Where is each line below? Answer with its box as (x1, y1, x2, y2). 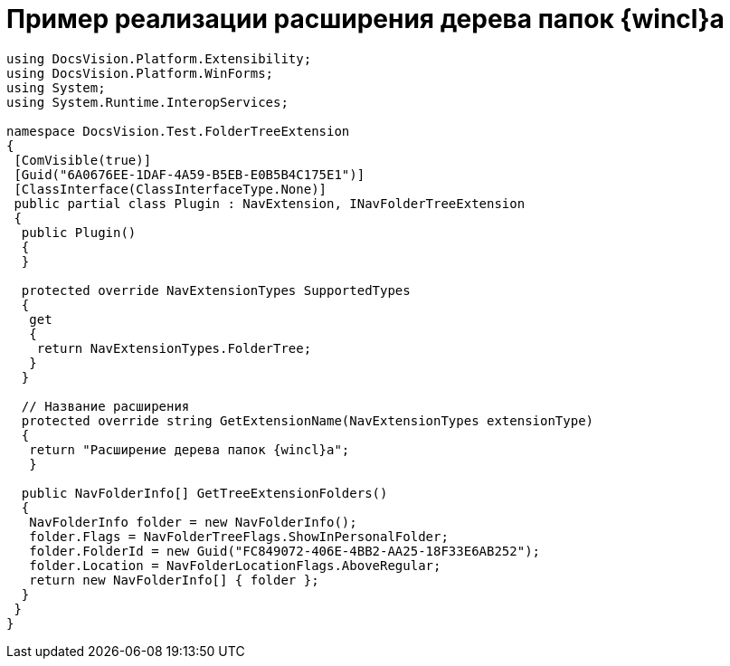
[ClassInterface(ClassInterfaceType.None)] (14, 181, 327, 196)
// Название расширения (21, 398, 190, 414)
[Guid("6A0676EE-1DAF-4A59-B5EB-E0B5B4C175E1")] (14, 166, 365, 182)
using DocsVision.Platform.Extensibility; (6, 51, 312, 66)
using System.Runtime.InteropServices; (6, 94, 289, 109)
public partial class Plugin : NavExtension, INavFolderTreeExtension (14, 195, 526, 211)
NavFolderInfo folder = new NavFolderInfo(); (29, 514, 357, 529)
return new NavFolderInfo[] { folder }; (29, 572, 319, 587)
